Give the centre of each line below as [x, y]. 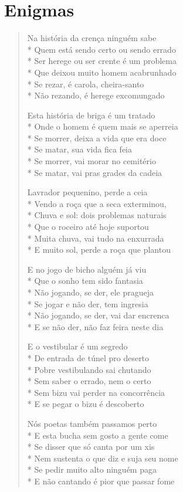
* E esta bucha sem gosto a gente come [98, 435]
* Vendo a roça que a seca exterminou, [97, 203]
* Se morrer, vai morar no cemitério [91, 161]
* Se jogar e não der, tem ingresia [88, 303]
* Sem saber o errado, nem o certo [89, 381]
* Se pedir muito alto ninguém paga [92, 469]
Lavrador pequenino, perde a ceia [87, 192]
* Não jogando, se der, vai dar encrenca [98, 315]
